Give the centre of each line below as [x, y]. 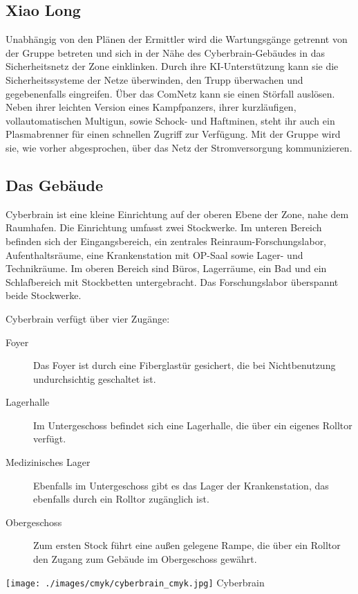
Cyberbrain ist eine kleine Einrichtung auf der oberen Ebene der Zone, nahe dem [177, 214]
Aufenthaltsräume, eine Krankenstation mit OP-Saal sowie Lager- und [154, 254]
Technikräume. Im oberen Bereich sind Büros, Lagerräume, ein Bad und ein [166, 268]
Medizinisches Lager [48, 462]
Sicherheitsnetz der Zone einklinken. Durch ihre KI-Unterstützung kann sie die [172, 66]
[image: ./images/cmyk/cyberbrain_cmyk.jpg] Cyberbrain [135, 582]
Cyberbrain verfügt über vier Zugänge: [88, 318]
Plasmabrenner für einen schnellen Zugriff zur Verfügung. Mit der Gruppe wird [173, 134]
